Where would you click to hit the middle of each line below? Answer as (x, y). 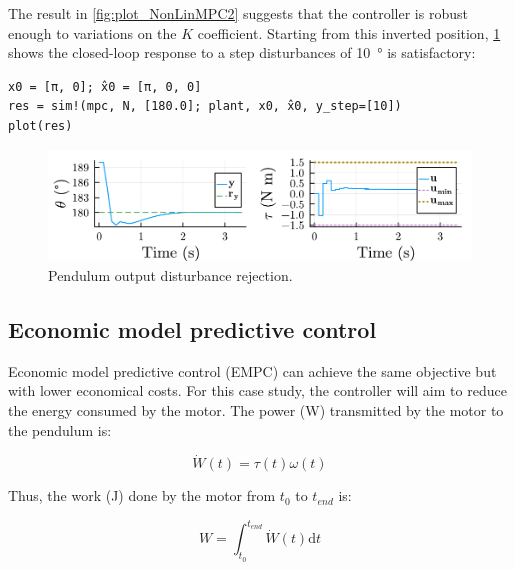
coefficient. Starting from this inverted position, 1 (349, 32)
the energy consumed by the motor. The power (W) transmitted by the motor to (256, 409)
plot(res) (40, 125)
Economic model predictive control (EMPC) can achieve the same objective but (252, 370)
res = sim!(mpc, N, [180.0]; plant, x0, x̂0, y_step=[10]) (205, 106)
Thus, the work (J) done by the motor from (142, 495)
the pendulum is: (60, 429)
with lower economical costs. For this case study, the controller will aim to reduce (257, 390)
